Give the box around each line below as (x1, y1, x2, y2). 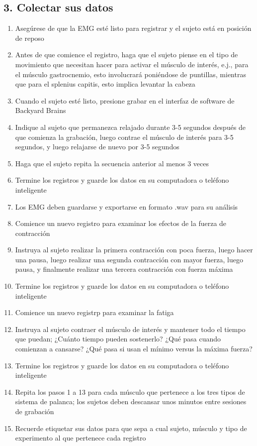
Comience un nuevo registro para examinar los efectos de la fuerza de (15, 218, 227, 228)
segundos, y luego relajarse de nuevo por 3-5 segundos (15, 141, 179, 152)
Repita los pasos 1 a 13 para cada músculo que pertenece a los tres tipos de (15, 386, 245, 397)
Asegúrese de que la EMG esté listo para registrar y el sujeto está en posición (15, 23, 252, 33)
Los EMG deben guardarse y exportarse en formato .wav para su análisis (15, 201, 238, 212)
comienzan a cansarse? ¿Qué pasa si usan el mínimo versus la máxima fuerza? (15, 343, 253, 354)
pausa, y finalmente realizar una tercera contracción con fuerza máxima (15, 264, 233, 274)
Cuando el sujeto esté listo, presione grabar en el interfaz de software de (15, 95, 235, 106)
